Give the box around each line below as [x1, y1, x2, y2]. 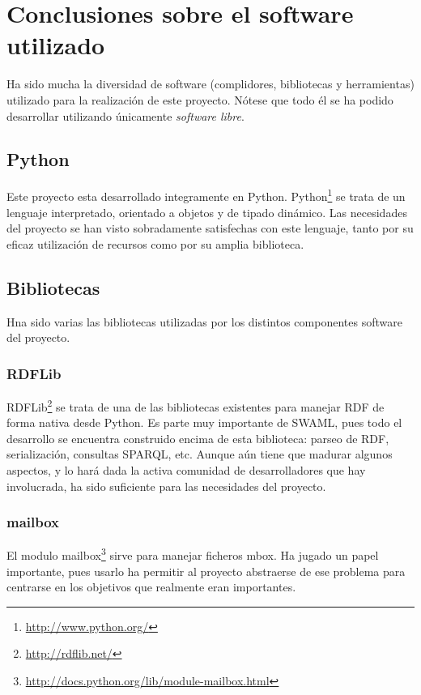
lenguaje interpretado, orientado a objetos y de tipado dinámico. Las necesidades [6, 203, 407, 220]
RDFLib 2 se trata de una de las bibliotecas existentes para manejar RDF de [6, 395, 385, 415]
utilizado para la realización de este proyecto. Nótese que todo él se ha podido [6, 91, 393, 108]
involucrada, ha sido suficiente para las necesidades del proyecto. [6, 477, 326, 494]
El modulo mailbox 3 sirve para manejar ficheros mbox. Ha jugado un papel [6, 544, 379, 564]
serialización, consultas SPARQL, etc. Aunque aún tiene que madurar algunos [6, 446, 393, 463]
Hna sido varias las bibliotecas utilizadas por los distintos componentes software [6, 313, 402, 330]
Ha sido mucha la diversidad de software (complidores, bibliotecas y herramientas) [6, 75, 415, 92]
